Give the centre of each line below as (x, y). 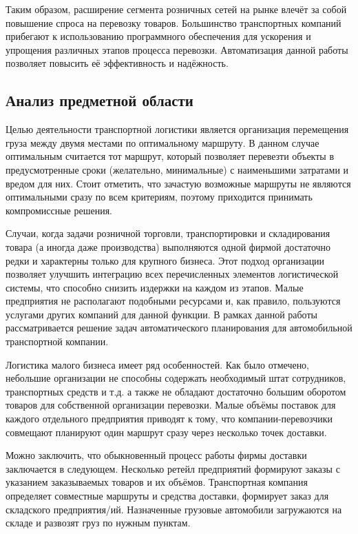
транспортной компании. (57, 341)
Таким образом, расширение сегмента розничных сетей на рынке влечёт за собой (176, 9)
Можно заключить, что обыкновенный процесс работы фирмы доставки (156, 455)
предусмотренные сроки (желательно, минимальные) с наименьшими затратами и (177, 169)
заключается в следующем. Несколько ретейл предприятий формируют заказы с (173, 468)
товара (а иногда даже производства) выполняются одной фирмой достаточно (168, 246)
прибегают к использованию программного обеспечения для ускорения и (158, 36)
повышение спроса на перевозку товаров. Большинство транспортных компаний (173, 22)
